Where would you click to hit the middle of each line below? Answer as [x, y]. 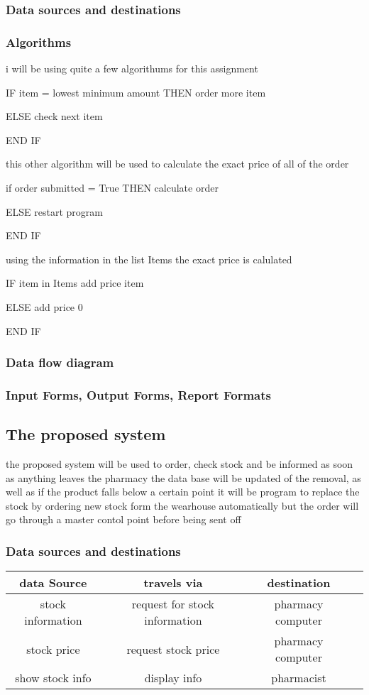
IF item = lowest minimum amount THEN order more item [136, 92]
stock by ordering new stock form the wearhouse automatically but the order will [182, 505]
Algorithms [39, 42]
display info [173, 678]
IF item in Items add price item [75, 283]
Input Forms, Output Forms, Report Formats [138, 394]
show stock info [53, 678]
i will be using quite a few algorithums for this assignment [132, 69]
